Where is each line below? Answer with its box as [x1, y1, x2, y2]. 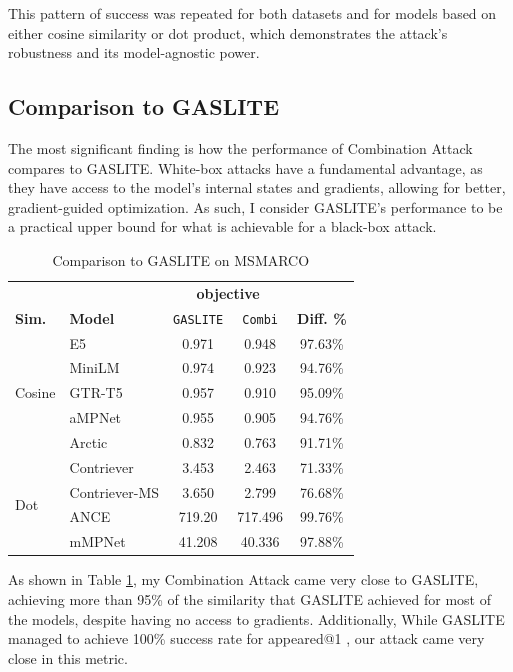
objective [196, 282, 260, 303]
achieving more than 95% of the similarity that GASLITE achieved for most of [8, 588, 491, 609]
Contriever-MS [69, 481, 160, 502]
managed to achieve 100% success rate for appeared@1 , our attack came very [8, 628, 485, 649]
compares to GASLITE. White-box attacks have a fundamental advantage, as [8, 157, 483, 178]
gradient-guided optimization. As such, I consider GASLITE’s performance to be [8, 196, 503, 217]
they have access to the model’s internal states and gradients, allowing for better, [8, 177, 506, 198]
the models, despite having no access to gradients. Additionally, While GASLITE [8, 608, 505, 629]
